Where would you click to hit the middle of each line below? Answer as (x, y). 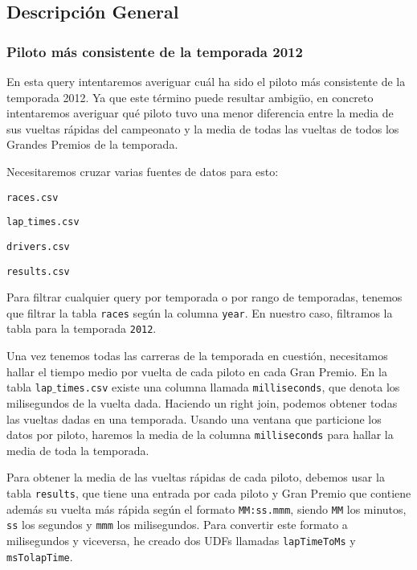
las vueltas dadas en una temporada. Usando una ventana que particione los (194, 418)
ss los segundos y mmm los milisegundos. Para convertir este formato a (177, 525)
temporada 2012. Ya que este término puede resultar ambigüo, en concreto (190, 97)
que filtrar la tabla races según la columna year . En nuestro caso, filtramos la (200, 312)
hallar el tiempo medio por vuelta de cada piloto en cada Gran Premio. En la (197, 371)
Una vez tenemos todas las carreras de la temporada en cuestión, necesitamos (197, 356)
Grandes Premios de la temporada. (92, 144)
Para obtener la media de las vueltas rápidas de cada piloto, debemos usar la (196, 477)
